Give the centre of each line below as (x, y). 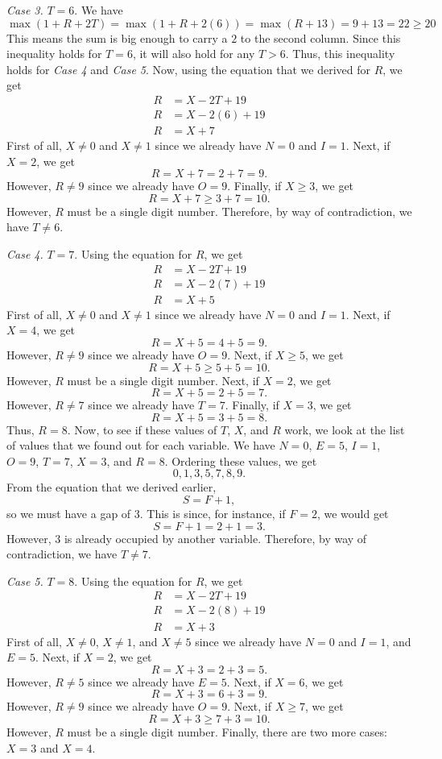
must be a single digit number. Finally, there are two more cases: (227, 731)
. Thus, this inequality (340, 54)
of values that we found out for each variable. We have (141, 445)
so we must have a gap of (69, 514)
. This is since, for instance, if (213, 514)
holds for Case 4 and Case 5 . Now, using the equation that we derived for (189, 69)
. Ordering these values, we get (241, 460)
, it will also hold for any (194, 54)
